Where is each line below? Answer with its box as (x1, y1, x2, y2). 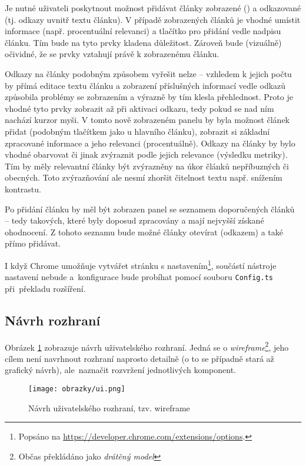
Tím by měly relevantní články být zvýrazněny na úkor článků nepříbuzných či (5, 159, 289, 172)
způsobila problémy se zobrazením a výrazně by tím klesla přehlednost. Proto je (5, 91, 293, 103)
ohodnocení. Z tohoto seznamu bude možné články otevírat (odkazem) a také (5, 225, 283, 238)
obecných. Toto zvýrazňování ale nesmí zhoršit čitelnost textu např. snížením (5, 171, 282, 184)
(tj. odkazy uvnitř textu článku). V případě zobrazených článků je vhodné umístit (5, 13, 301, 25)
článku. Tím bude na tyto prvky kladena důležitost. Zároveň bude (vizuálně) (5, 36, 282, 48)
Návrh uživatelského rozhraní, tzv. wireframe (28, 401, 190, 414)
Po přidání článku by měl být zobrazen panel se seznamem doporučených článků (5, 202, 295, 215)
